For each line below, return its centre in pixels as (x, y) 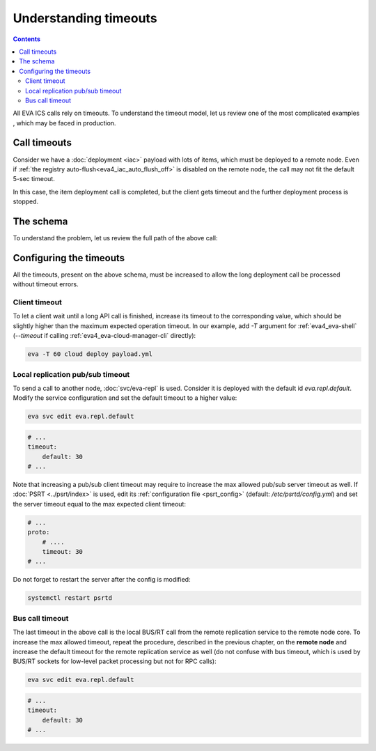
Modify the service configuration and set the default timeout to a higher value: (125, 398)
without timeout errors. (46, 284)
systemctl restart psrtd (70, 598)
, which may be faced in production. (64, 123)
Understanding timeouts (85, 18)
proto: (39, 532)
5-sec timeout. (34, 179)
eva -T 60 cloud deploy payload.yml (90, 354)
